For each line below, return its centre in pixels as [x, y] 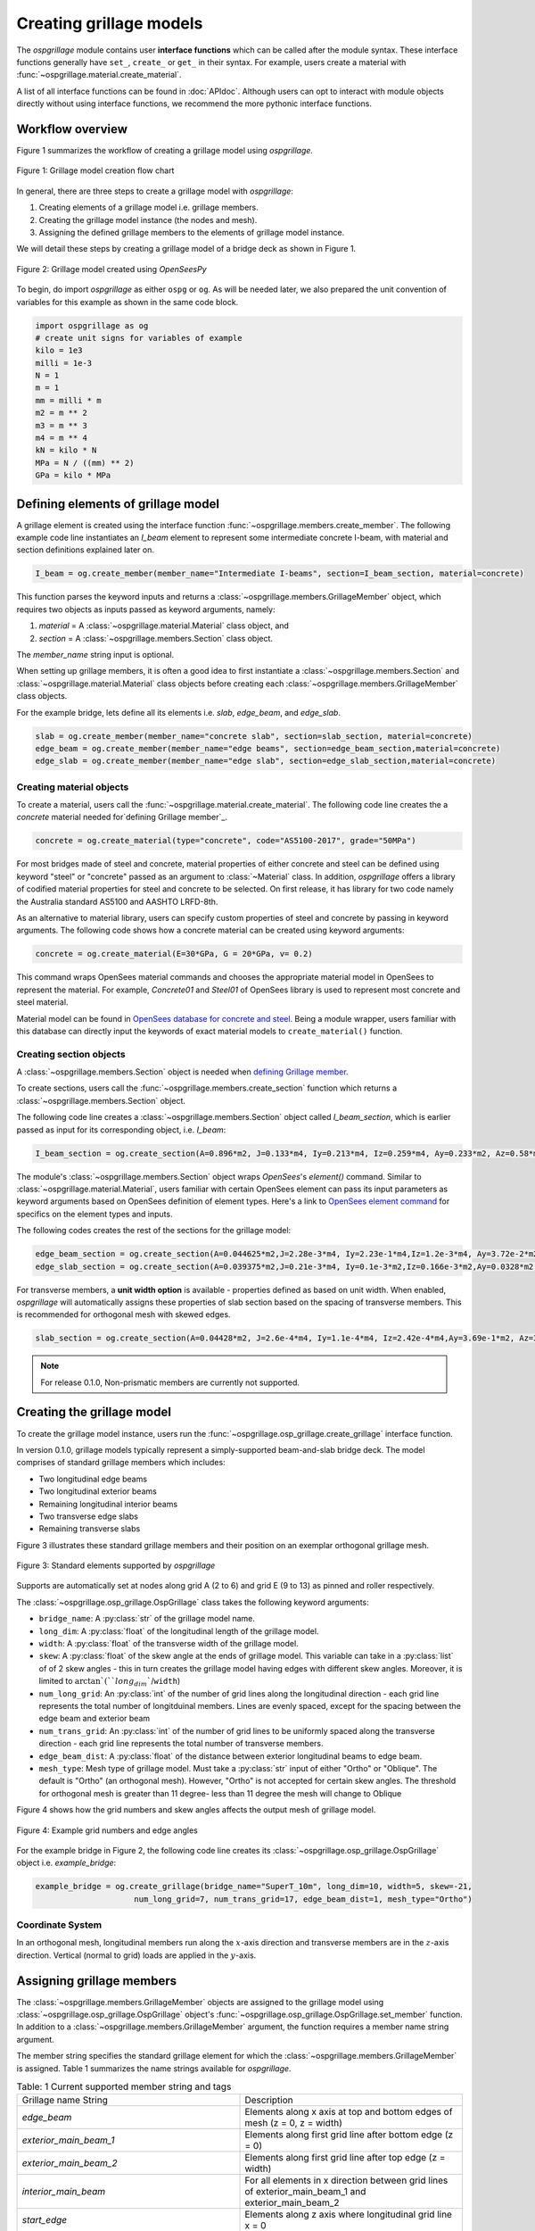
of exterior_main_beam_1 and [305, 2192]
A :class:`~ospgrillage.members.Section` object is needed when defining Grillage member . [182, 1072]
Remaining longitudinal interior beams [108, 1504]
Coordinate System [59, 1925]
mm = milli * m [68, 400]
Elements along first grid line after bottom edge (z [349, 2135]
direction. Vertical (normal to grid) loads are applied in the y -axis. [136, 1955]
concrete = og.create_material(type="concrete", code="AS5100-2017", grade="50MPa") [226, 841]
